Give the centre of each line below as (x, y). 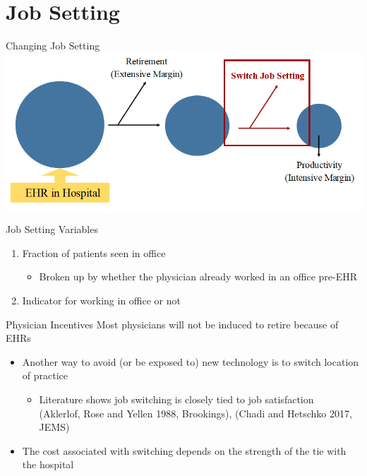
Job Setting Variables (52, 229)
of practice (45, 375)
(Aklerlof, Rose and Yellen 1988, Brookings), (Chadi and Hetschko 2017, (195, 413)
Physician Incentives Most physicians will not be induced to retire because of (172, 324)
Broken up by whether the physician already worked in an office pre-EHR (198, 276)
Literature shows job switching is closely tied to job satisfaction (176, 399)
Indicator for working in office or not (101, 300)
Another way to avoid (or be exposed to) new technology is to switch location (191, 361)
